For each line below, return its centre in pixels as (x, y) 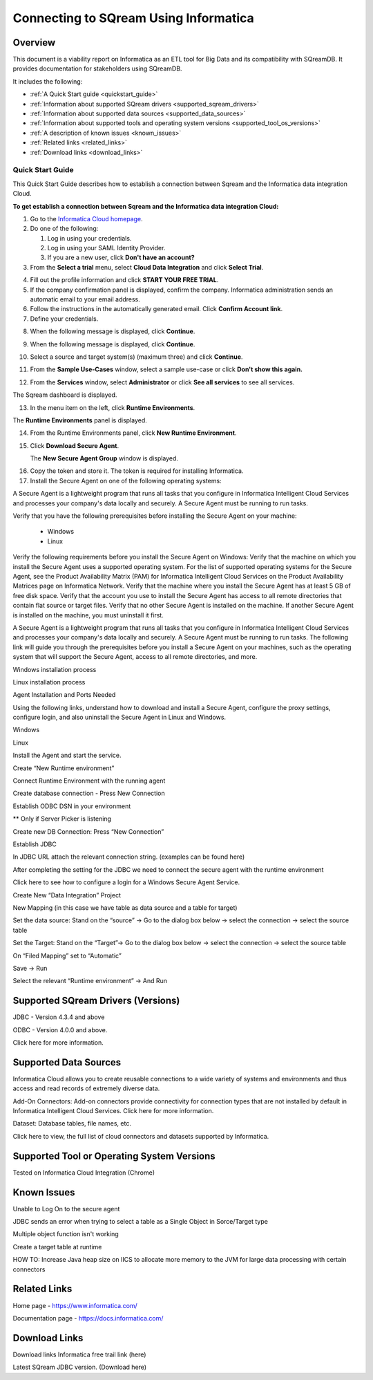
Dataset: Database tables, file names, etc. (72, 1123)
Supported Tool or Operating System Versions (114, 1156)
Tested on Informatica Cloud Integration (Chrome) (84, 1173)
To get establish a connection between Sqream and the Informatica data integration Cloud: (146, 206)
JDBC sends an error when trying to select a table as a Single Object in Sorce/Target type (141, 1222)
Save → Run (30, 968)
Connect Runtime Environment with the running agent (89, 781)
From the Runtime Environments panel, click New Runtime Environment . (133, 433)
